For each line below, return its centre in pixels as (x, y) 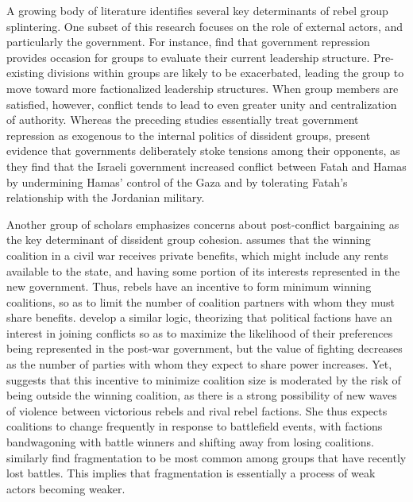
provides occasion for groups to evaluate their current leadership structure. (188, 57)
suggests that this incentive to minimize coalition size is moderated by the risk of (204, 379)
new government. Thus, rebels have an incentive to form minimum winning (189, 286)
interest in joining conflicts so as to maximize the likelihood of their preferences (200, 332)
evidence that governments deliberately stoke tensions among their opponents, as (203, 151)
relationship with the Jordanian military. (106, 197)
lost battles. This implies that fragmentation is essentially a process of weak (191, 473)
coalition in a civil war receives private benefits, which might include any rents (197, 255)
